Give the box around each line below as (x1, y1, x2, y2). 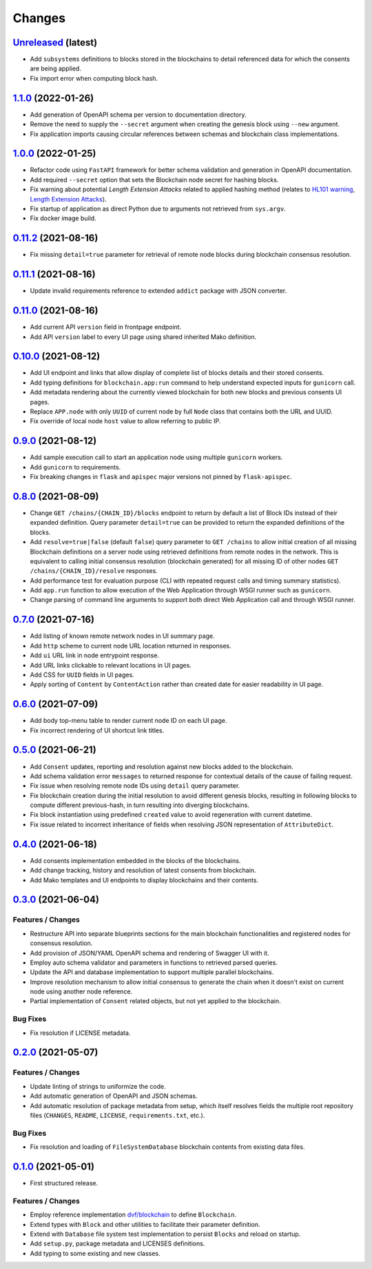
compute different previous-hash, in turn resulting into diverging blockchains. (30, 801, 249, 809)
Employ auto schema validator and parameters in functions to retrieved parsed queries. (30, 958, 278, 967)
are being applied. (30, 64, 82, 72)
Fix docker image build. (30, 214, 96, 222)
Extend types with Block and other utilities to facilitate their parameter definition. (30, 1220, 261, 1228)
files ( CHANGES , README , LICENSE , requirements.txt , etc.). (30, 1111, 205, 1119)
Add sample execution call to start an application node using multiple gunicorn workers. (30, 453, 283, 462)
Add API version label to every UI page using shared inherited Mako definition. (30, 332, 257, 341)
